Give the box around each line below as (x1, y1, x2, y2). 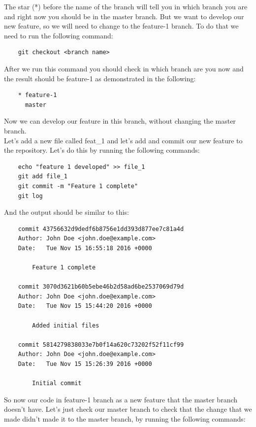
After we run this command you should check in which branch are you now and (4, 63, 244, 73)
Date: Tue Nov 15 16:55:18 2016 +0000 (18, 244, 152, 252)
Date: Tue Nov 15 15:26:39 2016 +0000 (18, 361, 152, 367)
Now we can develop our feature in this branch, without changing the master (4, 116, 236, 126)
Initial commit (32, 380, 82, 387)
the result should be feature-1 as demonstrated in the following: (4, 73, 196, 83)
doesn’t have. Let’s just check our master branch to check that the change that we (4, 404, 252, 414)
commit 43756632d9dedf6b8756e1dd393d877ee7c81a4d (18, 225, 184, 232)
